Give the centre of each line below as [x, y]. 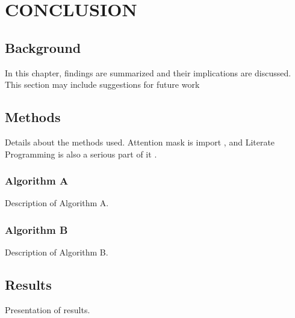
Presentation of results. [48, 309]
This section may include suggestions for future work [102, 84]
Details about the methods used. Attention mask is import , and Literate [140, 142]
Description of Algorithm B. [57, 252]
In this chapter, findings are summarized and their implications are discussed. [148, 72]
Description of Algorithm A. [57, 203]
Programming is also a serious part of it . [81, 154]
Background [43, 47]
